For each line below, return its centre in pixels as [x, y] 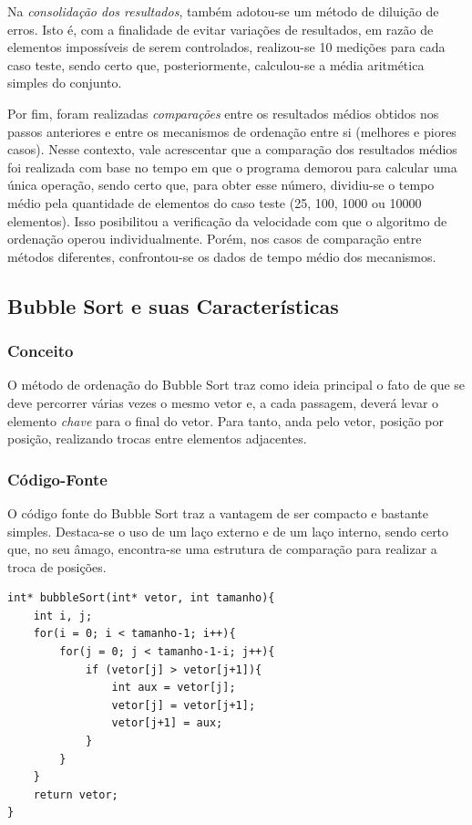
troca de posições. [57, 566]
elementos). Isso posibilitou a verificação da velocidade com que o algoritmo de [227, 220]
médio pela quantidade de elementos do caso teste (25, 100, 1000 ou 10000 [215, 202]
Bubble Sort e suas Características [173, 305]
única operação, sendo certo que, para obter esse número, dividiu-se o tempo [221, 185]
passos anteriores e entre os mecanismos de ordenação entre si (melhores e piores [232, 131]
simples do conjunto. [65, 83]
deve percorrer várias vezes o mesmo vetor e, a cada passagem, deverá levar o [223, 402]
